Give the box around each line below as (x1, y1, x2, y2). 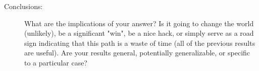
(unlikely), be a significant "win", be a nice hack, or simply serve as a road (24, 28, 254, 38)
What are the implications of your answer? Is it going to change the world (24, 18, 254, 28)
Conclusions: (4, 1, 43, 11)
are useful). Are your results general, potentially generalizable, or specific (24, 47, 250, 58)
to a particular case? (24, 57, 87, 67)
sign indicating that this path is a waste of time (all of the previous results (24, 37, 255, 48)
